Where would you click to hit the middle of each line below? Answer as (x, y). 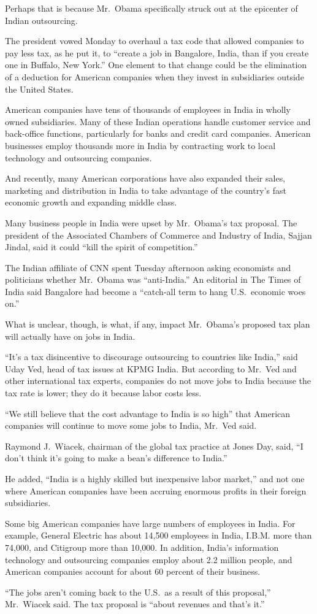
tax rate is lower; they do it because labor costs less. (103, 393)
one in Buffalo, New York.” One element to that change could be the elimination (156, 65)
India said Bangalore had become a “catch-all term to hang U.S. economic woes (155, 291)
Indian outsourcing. (41, 20)
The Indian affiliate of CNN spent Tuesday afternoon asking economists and (148, 267)
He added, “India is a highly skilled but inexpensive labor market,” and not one (155, 478)
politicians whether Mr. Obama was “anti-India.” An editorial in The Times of (153, 279)
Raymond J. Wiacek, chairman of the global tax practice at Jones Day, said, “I (154, 446)
